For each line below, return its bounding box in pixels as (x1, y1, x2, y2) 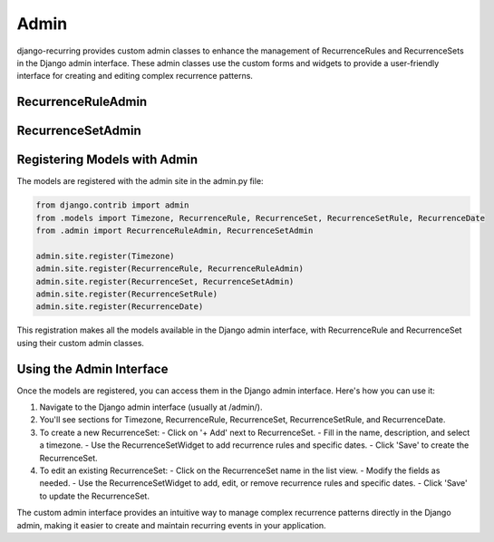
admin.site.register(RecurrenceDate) (35, 302, 204, 312)
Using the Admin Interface (16, 361, 169, 376)
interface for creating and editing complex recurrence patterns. (16, 71, 254, 82)
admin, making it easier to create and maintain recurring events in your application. (16, 519, 326, 530)
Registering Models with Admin (16, 152, 199, 168)
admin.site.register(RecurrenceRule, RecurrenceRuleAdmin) (35, 264, 304, 274)
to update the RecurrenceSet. (39, 490, 150, 501)
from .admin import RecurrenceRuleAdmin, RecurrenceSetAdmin (35, 226, 314, 236)
